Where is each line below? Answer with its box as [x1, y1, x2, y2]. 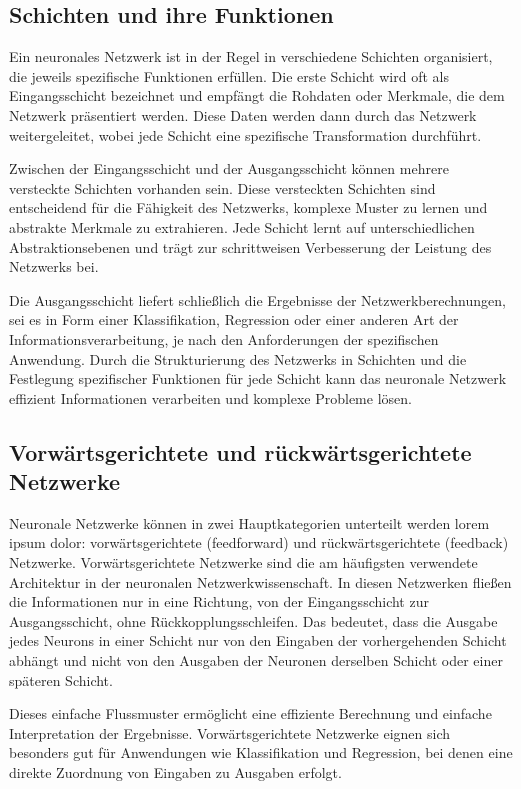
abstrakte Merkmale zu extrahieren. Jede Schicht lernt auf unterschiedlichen [9, 216, 475, 237]
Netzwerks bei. [9, 256, 99, 277]
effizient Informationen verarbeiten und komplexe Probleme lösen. [9, 387, 412, 408]
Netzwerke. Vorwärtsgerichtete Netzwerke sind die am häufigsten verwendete [9, 552, 478, 573]
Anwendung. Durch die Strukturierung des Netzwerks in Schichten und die [9, 348, 467, 369]
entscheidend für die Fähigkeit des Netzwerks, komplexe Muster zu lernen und [9, 197, 488, 218]
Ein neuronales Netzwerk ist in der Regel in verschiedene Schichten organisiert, [9, 46, 493, 67]
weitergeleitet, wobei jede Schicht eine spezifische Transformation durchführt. [9, 124, 482, 145]
